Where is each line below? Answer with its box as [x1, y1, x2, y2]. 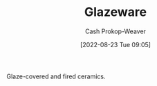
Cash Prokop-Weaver [84, 27, 147, 35]
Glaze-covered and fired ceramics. [6, 72, 106, 80]
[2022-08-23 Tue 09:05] [80, 40, 151, 49]
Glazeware [84, 4, 147, 20]
